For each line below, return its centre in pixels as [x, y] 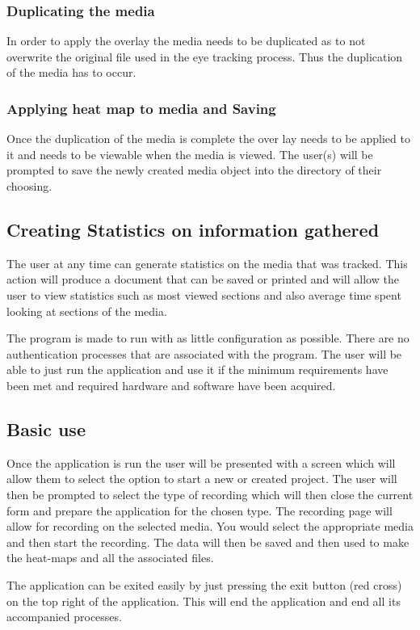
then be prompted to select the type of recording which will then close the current [210, 494]
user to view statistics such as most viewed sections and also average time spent [204, 294]
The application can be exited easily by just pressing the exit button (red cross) [204, 584]
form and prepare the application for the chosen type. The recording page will [199, 510]
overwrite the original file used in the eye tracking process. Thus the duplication [205, 56]
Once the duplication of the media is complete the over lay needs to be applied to [208, 139]
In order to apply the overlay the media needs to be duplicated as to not [186, 41]
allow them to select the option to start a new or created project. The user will [202, 479]
